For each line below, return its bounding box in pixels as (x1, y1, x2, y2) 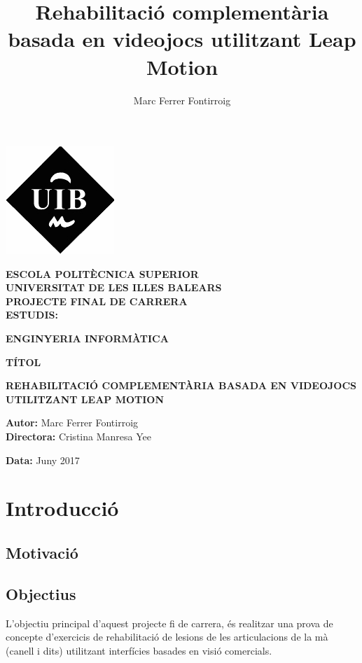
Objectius (6, 582, 76, 604)
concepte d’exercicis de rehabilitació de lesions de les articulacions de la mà (6, 629, 328, 644)
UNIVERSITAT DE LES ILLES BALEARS (6, 280, 222, 295)
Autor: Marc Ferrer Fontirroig (6, 415, 139, 430)
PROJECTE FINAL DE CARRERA (6, 293, 188, 308)
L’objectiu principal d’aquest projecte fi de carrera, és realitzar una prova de (6, 615, 333, 630)
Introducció (6, 494, 119, 522)
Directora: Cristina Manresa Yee (6, 429, 151, 444)
